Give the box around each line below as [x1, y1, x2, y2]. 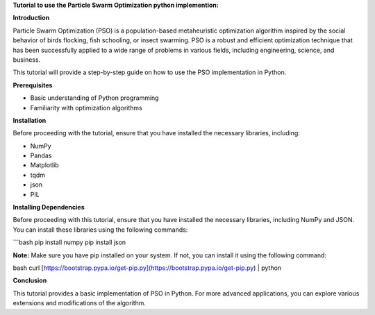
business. [12, 56, 41, 64]
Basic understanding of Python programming [30, 94, 159, 102]
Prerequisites [12, 80, 53, 90]
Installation [12, 116, 47, 124]
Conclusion [12, 276, 47, 284]
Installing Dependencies [12, 203, 85, 212]
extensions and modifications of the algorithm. [12, 299, 146, 307]
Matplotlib [30, 161, 59, 169]
